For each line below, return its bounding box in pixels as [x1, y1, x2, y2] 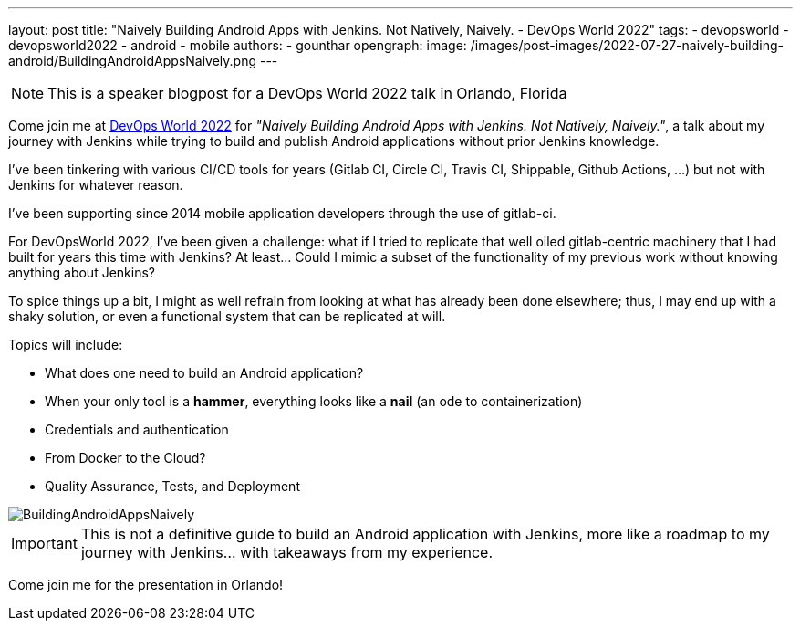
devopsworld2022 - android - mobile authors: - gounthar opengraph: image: [8, 37, 467, 53]
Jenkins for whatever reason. [8, 177, 183, 193]
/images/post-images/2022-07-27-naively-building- [470, 37, 784, 53]
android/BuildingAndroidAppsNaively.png [8, 53, 257, 68]
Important [11, 534, 78, 552]
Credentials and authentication [45, 422, 229, 437]
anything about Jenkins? [8, 265, 155, 280]
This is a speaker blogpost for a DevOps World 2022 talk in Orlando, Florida [47, 84, 567, 102]
